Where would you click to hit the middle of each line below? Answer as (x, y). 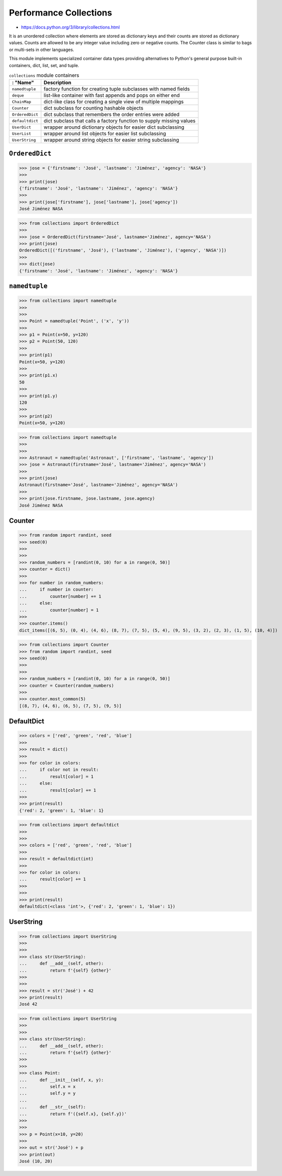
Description (58, 83)
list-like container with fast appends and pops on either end (112, 96)
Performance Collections (61, 13)
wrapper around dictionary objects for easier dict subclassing (114, 127)
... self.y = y (48, 1093)
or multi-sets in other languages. (42, 50)
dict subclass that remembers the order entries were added (112, 115)
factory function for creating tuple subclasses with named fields (117, 89)
